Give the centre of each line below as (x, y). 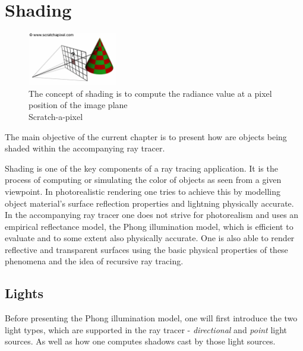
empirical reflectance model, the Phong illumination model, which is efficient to (149, 226)
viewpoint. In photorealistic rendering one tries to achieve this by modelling (143, 191)
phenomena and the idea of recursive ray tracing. (94, 261)
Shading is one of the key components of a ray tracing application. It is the (141, 168)
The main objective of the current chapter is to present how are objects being (146, 136)
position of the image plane (78, 105)
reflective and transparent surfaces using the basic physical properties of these (146, 249)
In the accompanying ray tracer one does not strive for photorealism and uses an (152, 215)
